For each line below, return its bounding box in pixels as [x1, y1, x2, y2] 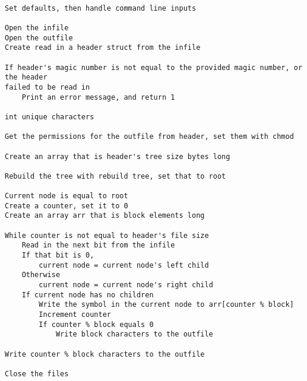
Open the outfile [5, 33, 73, 42]
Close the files [5, 369, 69, 378]
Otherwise [21, 271, 61, 280]
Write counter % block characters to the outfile [5, 350, 205, 358]
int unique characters [5, 112, 94, 121]
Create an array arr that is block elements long [5, 211, 205, 220]
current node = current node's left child [39, 261, 209, 269]
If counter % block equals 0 [39, 320, 154, 329]
